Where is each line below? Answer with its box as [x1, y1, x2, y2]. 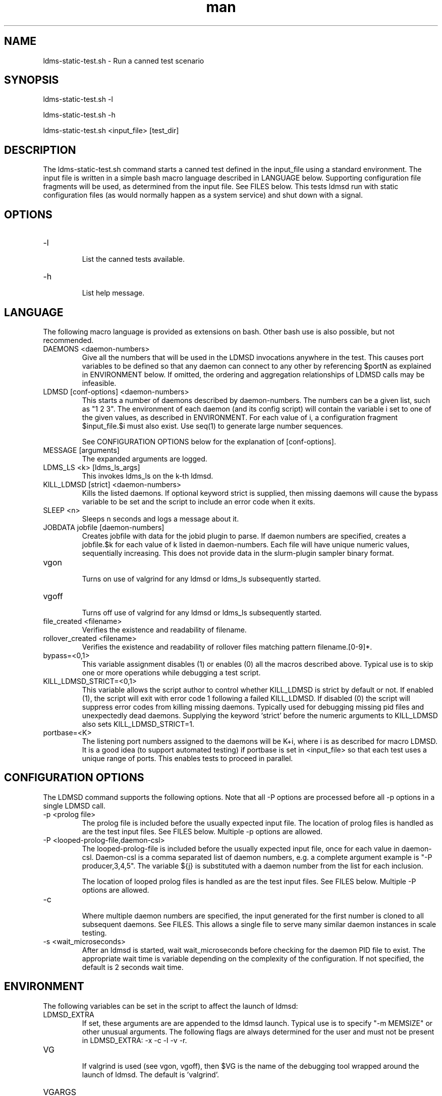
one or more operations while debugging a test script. [82, 668, 261, 677]
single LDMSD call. [43, 801, 106, 810]
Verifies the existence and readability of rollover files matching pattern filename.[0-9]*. [82, 642, 372, 651]
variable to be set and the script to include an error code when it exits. [82, 497, 315, 506]
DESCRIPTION [4, 143, 76, 156]
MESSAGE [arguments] [43, 445, 120, 454]
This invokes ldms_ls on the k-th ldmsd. [82, 471, 213, 480]
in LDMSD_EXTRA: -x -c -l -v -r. [82, 1035, 187, 1045]
